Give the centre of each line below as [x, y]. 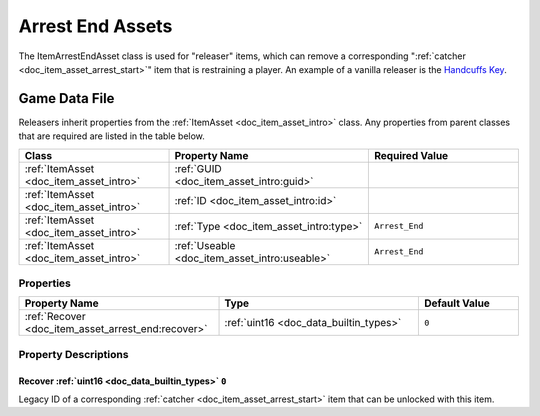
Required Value [411, 155]
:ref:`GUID [198, 168]
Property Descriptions [73, 354]
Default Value [456, 303]
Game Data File [66, 98]
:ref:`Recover [55, 317]
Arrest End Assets [95, 26]
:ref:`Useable [205, 245]
